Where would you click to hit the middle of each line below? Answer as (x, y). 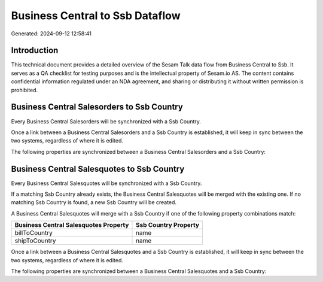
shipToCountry (35, 241)
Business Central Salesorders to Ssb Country (97, 107)
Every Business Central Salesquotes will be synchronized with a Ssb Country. (106, 183)
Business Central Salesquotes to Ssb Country (98, 169)
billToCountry (34, 233)
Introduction (35, 51)
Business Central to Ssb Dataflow (96, 16)
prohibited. (25, 90)
